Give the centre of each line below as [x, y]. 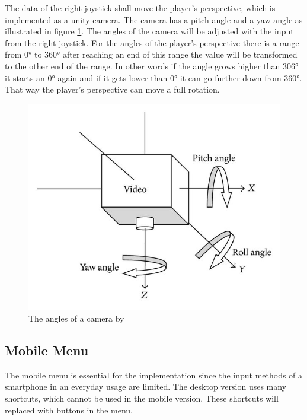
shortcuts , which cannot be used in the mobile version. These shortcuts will [142, 398]
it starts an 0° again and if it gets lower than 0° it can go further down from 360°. [153, 77]
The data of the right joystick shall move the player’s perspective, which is [140, 8]
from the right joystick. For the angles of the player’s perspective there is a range [152, 42]
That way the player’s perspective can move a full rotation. [112, 89]
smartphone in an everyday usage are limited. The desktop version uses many [146, 386]
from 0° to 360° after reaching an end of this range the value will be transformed [151, 54]
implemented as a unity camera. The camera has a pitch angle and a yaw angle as [154, 19]
